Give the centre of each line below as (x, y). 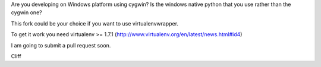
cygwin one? (26, 12)
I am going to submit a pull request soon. (61, 45)
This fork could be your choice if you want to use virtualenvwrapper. (95, 23)
